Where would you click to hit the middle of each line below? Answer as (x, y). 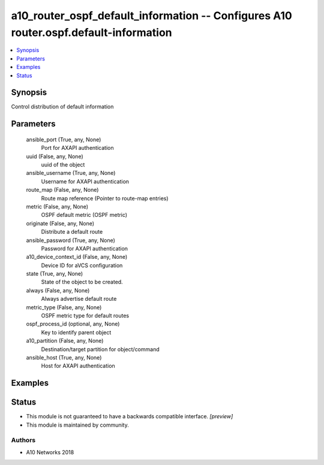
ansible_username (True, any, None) (71, 173)
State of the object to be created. (82, 282)
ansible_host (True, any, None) (64, 357)
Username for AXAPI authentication (85, 181)
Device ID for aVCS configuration (82, 265)
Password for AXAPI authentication (85, 248)
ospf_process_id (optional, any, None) (73, 324)
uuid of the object (63, 164)
